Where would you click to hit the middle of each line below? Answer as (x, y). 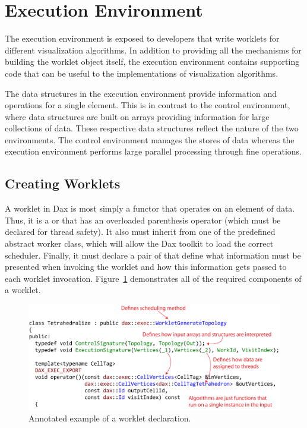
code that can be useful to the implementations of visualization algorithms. (142, 73)
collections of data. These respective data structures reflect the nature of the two (152, 128)
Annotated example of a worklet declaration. (110, 418)
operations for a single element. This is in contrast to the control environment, (148, 105)
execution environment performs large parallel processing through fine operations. (153, 151)
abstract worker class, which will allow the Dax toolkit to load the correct (139, 243)
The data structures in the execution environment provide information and (141, 93)
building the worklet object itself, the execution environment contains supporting (152, 62)
